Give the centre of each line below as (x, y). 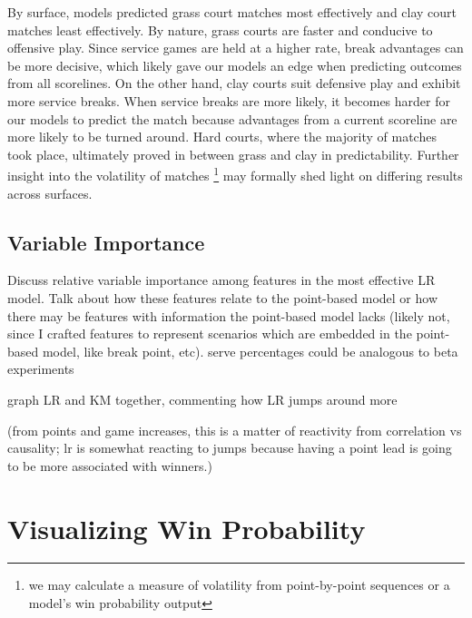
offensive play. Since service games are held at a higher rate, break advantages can (236, 48)
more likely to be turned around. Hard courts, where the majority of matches (222, 137)
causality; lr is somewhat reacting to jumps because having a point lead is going (230, 448)
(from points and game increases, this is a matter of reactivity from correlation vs (235, 430)
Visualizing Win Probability (187, 528)
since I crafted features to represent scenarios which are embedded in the (210, 334)
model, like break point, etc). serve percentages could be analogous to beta (250, 351)
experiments (41, 369)
